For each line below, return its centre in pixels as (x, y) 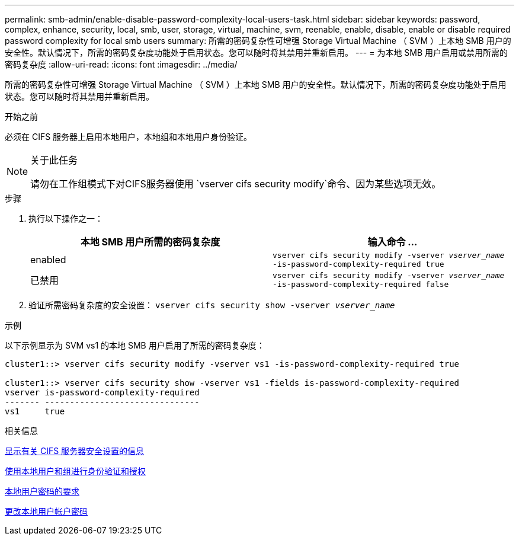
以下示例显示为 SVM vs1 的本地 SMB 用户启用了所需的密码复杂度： (135, 345)
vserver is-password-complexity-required (102, 392)
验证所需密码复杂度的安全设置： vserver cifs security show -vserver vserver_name (212, 305)
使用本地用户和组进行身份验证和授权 (75, 471)
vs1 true (35, 411)
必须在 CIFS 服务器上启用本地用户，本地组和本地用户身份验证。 (129, 137)
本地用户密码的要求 (42, 491)
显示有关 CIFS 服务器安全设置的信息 (75, 451)
